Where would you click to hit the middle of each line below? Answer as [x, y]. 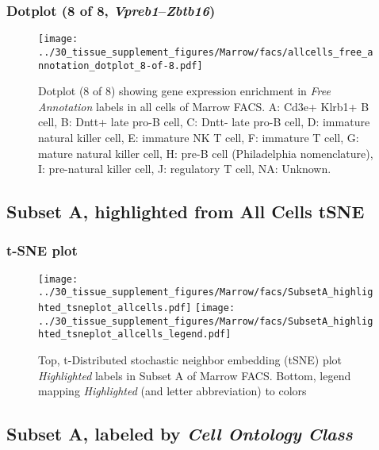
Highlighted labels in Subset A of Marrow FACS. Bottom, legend [195, 375]
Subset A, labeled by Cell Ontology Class [180, 434]
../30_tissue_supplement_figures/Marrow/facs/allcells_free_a [206, 52]
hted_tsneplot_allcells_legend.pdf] [135, 335]
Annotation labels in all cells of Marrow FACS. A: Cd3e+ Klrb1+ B [204, 106]
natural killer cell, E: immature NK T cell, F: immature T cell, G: [199, 137]
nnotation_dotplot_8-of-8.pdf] [121, 65]
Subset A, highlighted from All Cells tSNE [186, 212]
